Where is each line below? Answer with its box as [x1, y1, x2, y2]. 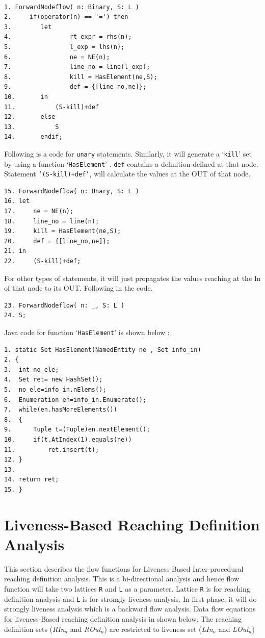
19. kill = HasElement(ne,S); [4, 227, 121, 235]
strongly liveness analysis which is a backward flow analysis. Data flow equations [4, 603, 256, 614]
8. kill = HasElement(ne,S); [4, 73, 157, 81]
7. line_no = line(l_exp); [4, 63, 150, 71]
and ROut [70, 623, 101, 634]
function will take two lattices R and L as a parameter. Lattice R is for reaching [4, 583, 250, 594]
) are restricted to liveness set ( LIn [104, 623, 213, 634]
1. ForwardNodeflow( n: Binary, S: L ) [4, 3, 139, 11]
